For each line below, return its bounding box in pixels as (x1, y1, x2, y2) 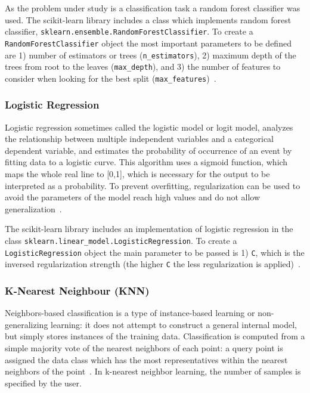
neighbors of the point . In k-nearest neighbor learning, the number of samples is (5, 365, 301, 377)
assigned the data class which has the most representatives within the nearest (5, 353, 288, 366)
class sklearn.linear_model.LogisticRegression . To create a (5, 234, 237, 247)
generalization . (5, 202, 62, 215)
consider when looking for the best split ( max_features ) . (5, 72, 216, 84)
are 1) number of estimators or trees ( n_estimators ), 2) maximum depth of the (5, 48, 296, 61)
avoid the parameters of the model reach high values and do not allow (5, 191, 261, 203)
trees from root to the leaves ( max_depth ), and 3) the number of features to (5, 60, 281, 73)
